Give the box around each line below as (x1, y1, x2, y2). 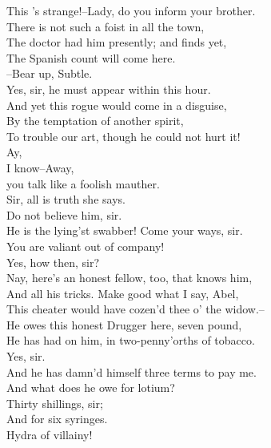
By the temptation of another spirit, (6, 112, 184, 129)
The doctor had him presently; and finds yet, (6, 34, 227, 50)
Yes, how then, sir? (6, 253, 100, 270)
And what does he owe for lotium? (6, 379, 175, 396)
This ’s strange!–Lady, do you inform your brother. (6, 2, 256, 18)
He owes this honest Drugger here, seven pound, (6, 316, 242, 333)
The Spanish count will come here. (6, 49, 176, 66)
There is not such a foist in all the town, (6, 18, 205, 34)
